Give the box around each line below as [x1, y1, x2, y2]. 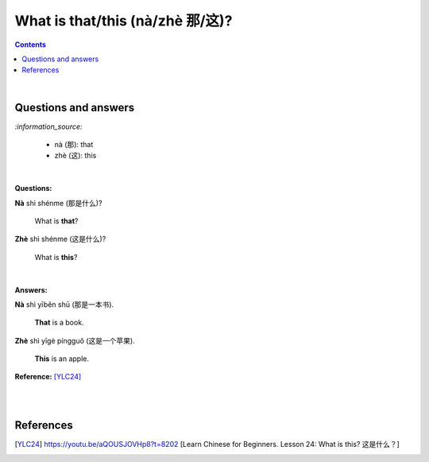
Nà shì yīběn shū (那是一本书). [14, 299, 114, 309]
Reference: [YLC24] [14, 372, 82, 382]
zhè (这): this [54, 151, 97, 161]
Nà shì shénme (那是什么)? [14, 198, 102, 208]
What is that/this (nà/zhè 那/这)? [14, 12, 233, 29]
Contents [14, 40, 47, 49]
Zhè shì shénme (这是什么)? [14, 235, 106, 244]
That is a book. [34, 318, 84, 328]
